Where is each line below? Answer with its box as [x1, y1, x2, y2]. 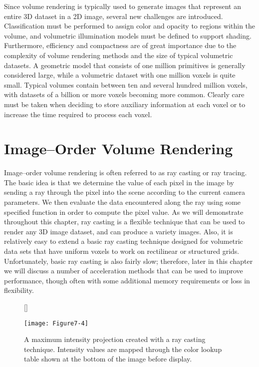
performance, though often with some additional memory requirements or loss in [4, 275, 250, 285]
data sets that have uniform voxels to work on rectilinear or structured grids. [4, 246, 240, 256]
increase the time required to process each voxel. [4, 109, 152, 119]
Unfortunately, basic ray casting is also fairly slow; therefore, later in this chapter [4, 255, 253, 266]
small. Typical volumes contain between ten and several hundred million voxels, [4, 79, 248, 90]
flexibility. [4, 285, 34, 295]
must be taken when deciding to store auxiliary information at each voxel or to [4, 99, 246, 109]
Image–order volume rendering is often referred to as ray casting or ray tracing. [4, 167, 247, 178]
